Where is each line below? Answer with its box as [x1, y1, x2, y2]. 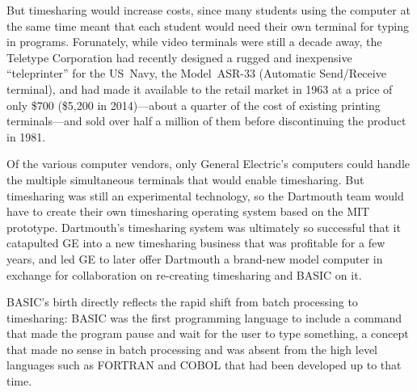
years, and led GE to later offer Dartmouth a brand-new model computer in [6, 250, 383, 267]
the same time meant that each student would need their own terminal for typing [6, 17, 410, 34]
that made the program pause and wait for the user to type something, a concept [6, 325, 409, 342]
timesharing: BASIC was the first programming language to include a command [6, 309, 402, 326]
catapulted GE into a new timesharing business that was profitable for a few [6, 234, 385, 251]
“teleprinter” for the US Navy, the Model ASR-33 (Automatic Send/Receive [6, 65, 386, 82]
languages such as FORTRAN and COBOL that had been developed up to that [6, 356, 402, 373]
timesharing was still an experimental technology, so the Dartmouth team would [6, 187, 404, 204]
